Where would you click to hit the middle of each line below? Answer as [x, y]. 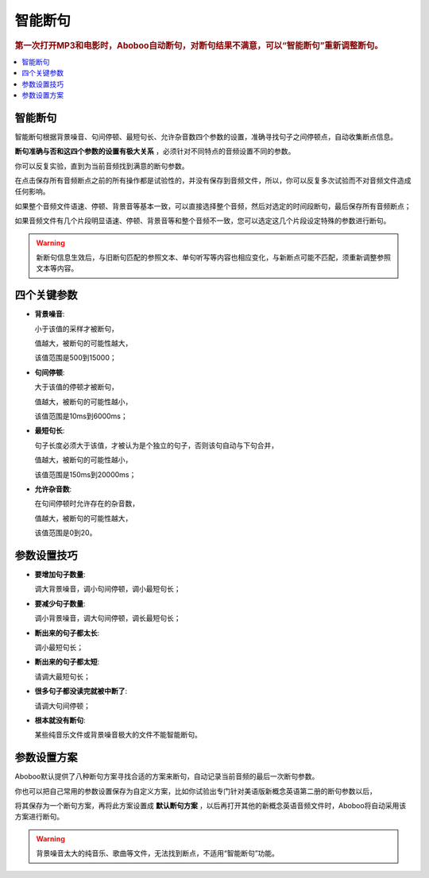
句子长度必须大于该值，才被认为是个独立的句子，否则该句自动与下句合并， [156, 445]
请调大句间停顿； [62, 706]
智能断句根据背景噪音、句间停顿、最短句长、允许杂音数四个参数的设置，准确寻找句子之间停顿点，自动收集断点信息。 [206, 137]
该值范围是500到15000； [75, 358]
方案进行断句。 [39, 817]
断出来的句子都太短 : [67, 662]
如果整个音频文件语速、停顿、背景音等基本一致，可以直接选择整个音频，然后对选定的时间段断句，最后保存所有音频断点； [213, 206]
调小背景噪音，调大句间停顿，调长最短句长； [108, 618]
